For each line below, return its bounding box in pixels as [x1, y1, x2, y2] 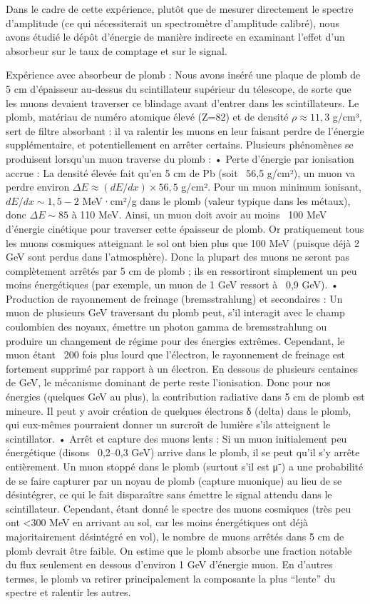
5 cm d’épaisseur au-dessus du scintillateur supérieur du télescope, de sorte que [6, 81, 351, 96]
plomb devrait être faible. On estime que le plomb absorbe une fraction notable [6, 543, 352, 558]
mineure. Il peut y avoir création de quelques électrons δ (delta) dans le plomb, [6, 403, 351, 418]
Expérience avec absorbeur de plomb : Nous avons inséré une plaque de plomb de [6, 67, 361, 82]
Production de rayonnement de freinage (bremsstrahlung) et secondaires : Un [6, 291, 343, 306]
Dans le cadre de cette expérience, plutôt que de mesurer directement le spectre [6, 1, 354, 16]
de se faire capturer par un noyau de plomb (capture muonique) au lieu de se [6, 473, 342, 488]
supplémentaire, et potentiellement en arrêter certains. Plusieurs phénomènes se [6, 137, 354, 152]
